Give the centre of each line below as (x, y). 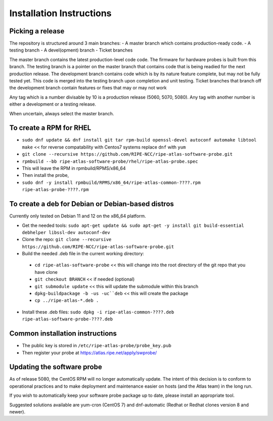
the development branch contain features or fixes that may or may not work (88, 88)
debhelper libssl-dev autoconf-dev (66, 232)
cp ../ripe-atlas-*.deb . (67, 300)
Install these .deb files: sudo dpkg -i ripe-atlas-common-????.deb (98, 312)
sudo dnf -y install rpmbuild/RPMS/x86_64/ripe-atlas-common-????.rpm (111, 182)
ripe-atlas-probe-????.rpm (55, 190)
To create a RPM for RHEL (50, 128)
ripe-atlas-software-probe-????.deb (67, 319)
